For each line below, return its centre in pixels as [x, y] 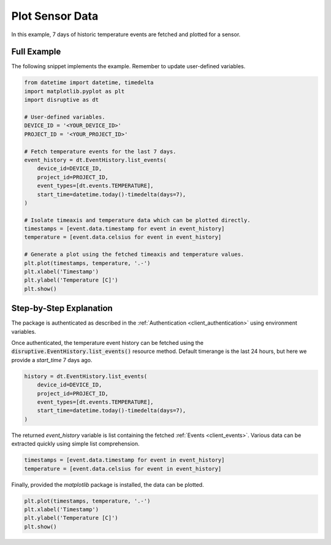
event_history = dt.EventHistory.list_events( [95, 160]
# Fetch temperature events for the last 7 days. [100, 151]
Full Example [36, 52]
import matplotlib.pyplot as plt [74, 91]
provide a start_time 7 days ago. [52, 360]
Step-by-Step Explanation [62, 308]
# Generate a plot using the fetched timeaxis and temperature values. [134, 254]
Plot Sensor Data [55, 16]
